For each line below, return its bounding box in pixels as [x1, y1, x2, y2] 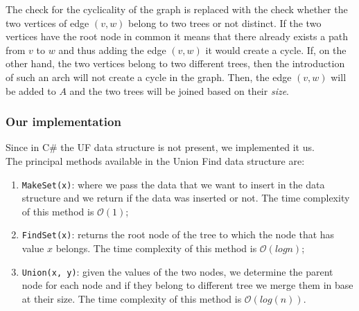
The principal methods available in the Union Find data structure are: [6, 153, 305, 168]
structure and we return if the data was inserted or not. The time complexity [21, 190, 350, 205]
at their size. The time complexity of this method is [21, 291, 242, 305]
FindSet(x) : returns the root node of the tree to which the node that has [21, 227, 335, 242]
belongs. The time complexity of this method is [55, 241, 257, 256]
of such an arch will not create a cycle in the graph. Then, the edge [6, 69, 292, 84]
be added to [6, 83, 56, 98]
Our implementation [6, 113, 121, 130]
